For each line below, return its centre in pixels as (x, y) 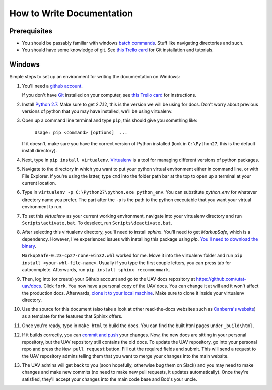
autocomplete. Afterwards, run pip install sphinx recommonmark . (96, 270)
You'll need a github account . (52, 86)
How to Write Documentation (71, 13)
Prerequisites (31, 31)
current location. (39, 183)
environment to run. (42, 207)
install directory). (40, 151)
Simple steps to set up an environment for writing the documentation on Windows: (95, 77)
